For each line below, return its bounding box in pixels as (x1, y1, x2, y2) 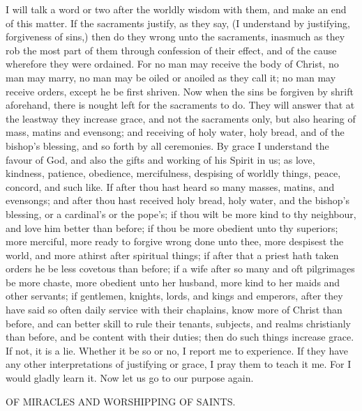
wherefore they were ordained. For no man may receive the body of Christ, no (6, 56, 339, 71)
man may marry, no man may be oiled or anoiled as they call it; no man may (6, 70, 336, 84)
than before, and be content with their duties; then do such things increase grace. (6, 329, 354, 344)
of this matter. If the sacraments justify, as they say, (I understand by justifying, (6, 15, 350, 30)
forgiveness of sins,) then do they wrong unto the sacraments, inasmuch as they (6, 29, 345, 44)
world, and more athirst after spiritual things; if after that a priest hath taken (6, 247, 339, 262)
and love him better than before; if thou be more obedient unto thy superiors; (6, 220, 338, 235)
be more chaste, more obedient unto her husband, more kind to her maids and (6, 274, 340, 289)
